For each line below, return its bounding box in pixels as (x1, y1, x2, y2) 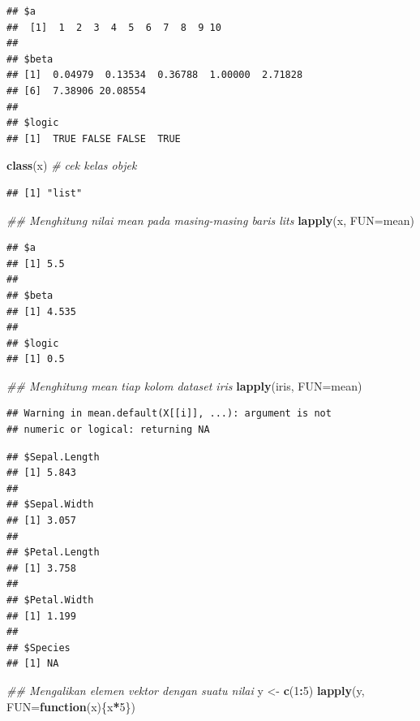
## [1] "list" (6, 187, 83, 199)
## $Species (6, 641, 71, 654)
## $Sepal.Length (6, 451, 100, 463)
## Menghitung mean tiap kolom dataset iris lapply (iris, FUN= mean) (6, 377, 362, 394)
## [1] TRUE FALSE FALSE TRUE (6, 132, 181, 145)
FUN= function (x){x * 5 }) (6, 697, 135, 715)
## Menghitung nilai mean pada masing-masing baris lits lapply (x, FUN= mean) (6, 211, 414, 228)
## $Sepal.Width (6, 499, 94, 511)
